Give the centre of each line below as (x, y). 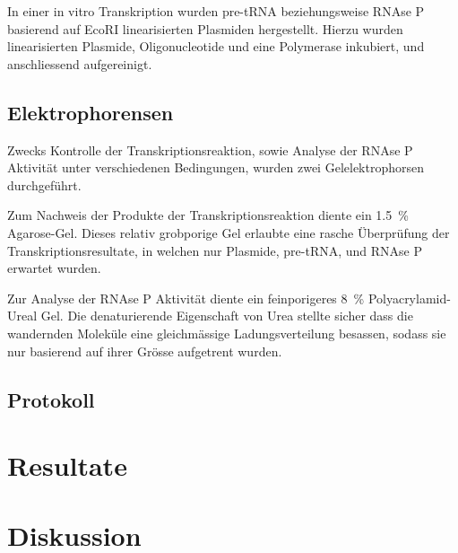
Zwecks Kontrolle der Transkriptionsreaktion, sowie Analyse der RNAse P (210, 149)
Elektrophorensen (91, 112)
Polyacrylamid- (409, 298)
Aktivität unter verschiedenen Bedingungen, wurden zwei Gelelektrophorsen (216, 167)
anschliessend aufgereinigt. (80, 63)
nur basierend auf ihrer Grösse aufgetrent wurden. (145, 351)
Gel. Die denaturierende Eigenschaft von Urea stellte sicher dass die (227, 316)
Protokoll (51, 399)
